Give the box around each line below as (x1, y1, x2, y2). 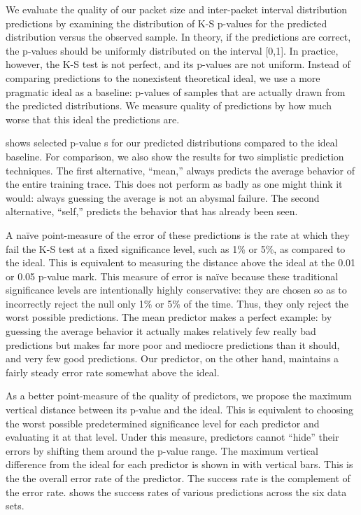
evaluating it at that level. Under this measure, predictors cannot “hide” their (6, 430, 339, 444)
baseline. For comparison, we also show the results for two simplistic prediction (6, 149, 344, 163)
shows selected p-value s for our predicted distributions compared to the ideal (6, 135, 338, 150)
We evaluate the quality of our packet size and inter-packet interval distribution (6, 2, 347, 16)
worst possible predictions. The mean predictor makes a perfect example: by (6, 310, 332, 324)
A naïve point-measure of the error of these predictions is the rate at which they (6, 227, 350, 242)
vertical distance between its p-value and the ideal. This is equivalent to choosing (6, 402, 353, 417)
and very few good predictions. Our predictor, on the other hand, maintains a (6, 351, 339, 366)
